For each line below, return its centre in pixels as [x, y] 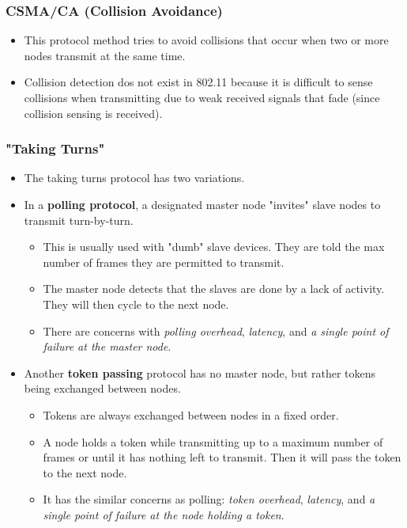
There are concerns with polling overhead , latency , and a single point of [216, 330]
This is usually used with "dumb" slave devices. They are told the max [214, 247]
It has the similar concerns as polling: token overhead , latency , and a [209, 499]
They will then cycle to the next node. [136, 304]
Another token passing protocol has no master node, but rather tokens [200, 372]
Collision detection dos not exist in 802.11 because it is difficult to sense [198, 82]
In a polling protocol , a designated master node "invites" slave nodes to [202, 204]
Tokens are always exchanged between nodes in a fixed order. [191, 414]
